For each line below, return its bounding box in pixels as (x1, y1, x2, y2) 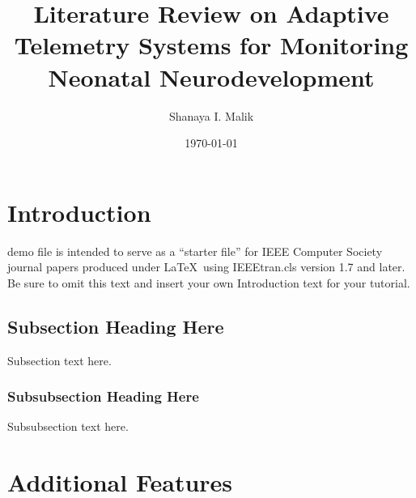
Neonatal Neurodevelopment (48, 60, 375, 93)
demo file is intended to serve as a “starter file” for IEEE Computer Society (7, 242, 383, 259)
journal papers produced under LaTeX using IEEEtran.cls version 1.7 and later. (7, 258, 405, 275)
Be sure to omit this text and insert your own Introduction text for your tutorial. (7, 274, 410, 291)
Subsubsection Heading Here (7, 386, 199, 406)
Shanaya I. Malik (168, 107, 254, 124)
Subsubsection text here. (7, 418, 129, 435)
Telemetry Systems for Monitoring (14, 28, 409, 62)
